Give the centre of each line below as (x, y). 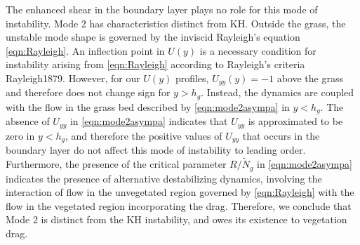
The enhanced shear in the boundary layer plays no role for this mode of (162, 9)
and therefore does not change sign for (88, 92)
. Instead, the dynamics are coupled (278, 92)
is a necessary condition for (258, 50)
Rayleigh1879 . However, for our (73, 78)
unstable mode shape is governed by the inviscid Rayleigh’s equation (153, 37)
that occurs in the (281, 135)
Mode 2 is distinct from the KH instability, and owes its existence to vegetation (176, 219)
